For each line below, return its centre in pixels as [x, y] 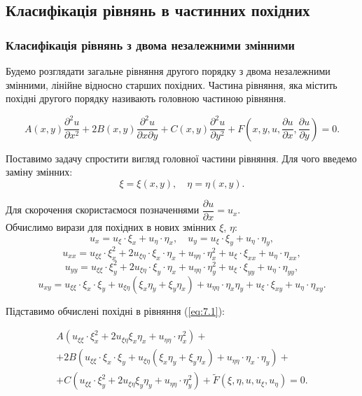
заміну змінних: [39, 172]
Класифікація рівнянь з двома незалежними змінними [150, 44]
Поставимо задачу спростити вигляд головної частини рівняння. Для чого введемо [181, 158]
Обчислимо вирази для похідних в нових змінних [111, 227]
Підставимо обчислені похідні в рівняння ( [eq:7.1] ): [116, 310]
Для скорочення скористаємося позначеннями [103, 210]
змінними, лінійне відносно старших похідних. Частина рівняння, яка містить [172, 84]
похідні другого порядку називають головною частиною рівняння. [146, 98]
